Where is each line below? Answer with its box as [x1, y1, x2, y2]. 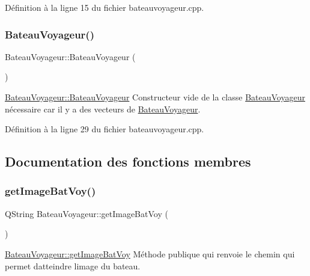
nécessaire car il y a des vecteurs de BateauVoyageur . [5, 102, 201, 115]
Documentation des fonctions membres [5, 152, 251, 171]
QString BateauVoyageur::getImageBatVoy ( [5, 207, 168, 219]
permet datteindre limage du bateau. [5, 259, 141, 272]
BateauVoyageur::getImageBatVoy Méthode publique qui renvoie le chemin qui [5, 247, 295, 260]
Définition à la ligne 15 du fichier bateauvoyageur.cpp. [5, 1, 204, 13]
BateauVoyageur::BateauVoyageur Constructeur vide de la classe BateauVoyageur [5, 91, 305, 103]
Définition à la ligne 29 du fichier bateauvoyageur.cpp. [5, 123, 204, 135]
